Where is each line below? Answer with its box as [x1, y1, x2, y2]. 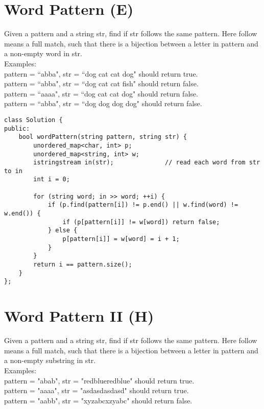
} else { [47, 227, 78, 234]
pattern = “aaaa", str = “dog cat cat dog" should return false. [4, 88, 198, 99]
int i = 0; [33, 176, 70, 183]
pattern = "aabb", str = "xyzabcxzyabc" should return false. [4, 395, 193, 405]
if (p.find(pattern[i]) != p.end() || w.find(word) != [47, 201, 238, 209]
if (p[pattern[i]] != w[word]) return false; [62, 218, 220, 226]
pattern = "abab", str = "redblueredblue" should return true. [4, 375, 195, 386]
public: [4, 125, 30, 132]
